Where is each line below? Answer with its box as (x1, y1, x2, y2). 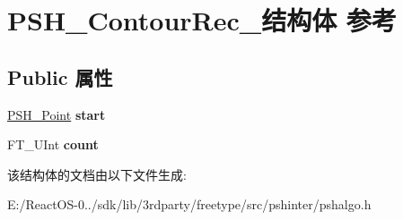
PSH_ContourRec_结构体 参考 (7, 2, 397, 38)
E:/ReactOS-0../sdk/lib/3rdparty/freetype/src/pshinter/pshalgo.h (7, 195, 372, 214)
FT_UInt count (7, 135, 99, 154)
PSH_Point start (7, 105, 106, 123)
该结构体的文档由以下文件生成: (7, 165, 187, 183)
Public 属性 (7, 63, 113, 90)
